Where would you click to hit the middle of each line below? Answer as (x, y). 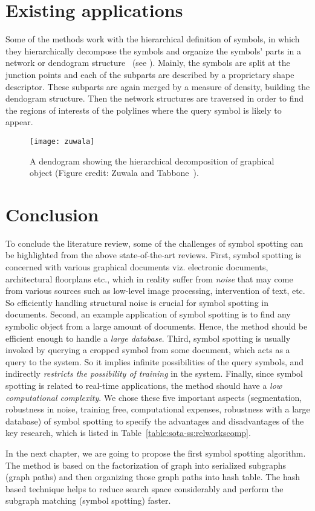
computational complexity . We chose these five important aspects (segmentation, (154, 397)
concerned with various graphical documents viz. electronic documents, (137, 267)
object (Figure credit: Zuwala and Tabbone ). (114, 173)
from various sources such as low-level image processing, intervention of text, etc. (155, 291)
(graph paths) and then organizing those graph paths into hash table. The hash (153, 477)
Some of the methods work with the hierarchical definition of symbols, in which (153, 39)
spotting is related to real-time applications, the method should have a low (144, 385)
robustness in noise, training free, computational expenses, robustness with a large (158, 409)
